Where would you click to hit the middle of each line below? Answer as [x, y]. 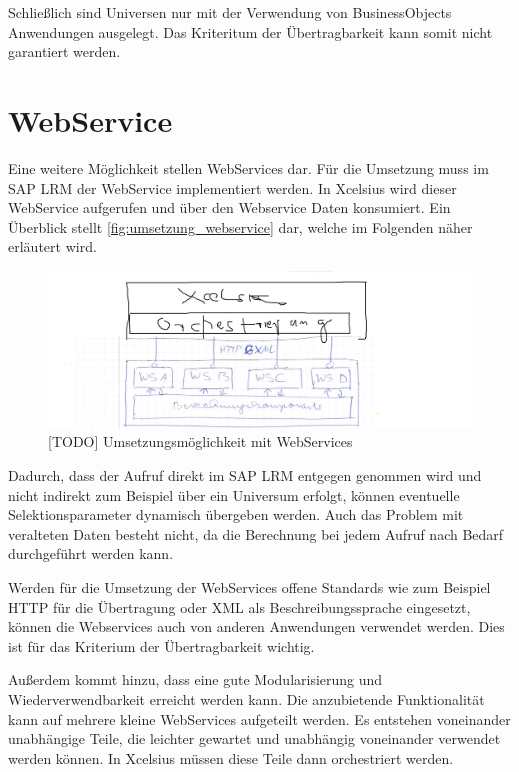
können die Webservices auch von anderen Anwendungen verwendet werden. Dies [256, 626]
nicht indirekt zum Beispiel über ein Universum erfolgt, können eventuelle [234, 494]
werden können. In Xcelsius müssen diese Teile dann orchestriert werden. [231, 757]
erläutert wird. [52, 246]
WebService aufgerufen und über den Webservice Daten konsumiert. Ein [229, 207]
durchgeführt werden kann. [91, 553]
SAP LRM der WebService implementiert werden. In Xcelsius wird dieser [232, 187]
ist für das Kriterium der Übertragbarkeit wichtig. [161, 645]
